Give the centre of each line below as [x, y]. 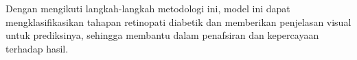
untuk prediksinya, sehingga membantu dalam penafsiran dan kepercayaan [162, 35]
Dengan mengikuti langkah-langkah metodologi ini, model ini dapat [148, 8]
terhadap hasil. [37, 48]
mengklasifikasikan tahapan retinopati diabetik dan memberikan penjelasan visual [178, 21]
